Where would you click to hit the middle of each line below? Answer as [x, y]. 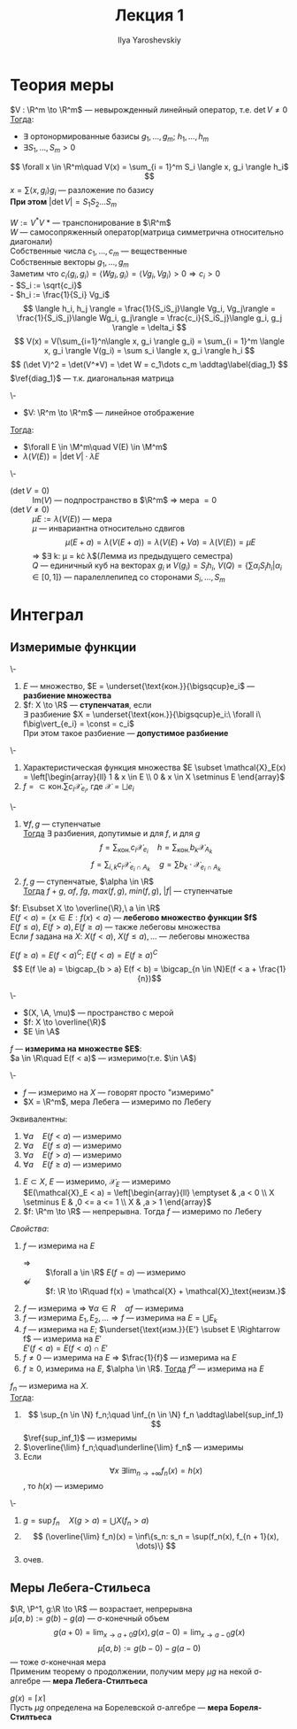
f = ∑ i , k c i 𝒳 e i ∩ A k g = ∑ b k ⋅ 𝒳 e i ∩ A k [156, 865]
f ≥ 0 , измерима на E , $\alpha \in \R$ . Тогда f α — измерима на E [143, 1368]
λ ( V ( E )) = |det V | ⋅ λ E [61, 456]
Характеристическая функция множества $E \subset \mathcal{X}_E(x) [154, 767]
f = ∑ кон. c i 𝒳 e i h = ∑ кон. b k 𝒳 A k [156, 849]
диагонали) [31, 241]
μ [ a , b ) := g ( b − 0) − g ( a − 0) [149, 1648]
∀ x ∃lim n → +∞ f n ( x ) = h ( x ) [156, 1471]
